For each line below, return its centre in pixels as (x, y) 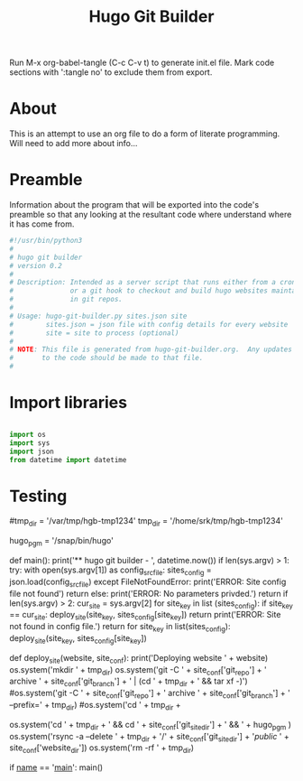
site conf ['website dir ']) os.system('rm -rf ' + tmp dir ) (102, 749)
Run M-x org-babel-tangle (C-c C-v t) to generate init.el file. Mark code (142, 63)
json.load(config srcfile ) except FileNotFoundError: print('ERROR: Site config (148, 582)
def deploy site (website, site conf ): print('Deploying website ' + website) (139, 659)
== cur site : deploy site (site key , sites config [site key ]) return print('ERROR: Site (145, 616)
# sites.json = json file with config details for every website (149, 324)
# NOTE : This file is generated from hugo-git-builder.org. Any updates (151, 349)
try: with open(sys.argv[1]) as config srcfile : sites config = (110, 571)
